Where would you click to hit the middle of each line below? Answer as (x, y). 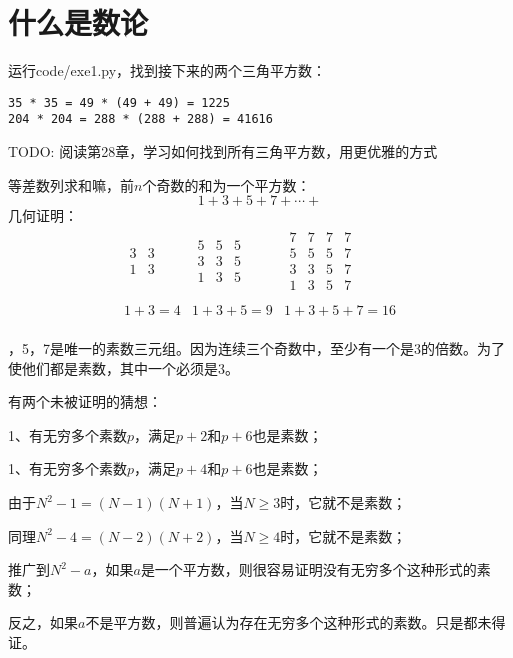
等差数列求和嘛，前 (71, 184)
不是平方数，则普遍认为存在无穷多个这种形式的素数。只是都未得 (295, 622)
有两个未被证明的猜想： (85, 401)
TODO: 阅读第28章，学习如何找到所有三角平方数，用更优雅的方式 (223, 151)
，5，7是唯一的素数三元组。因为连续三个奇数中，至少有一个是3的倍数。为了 (256, 348)
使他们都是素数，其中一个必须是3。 (123, 367)
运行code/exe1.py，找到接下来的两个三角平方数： (167, 70)
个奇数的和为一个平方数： (226, 184)
